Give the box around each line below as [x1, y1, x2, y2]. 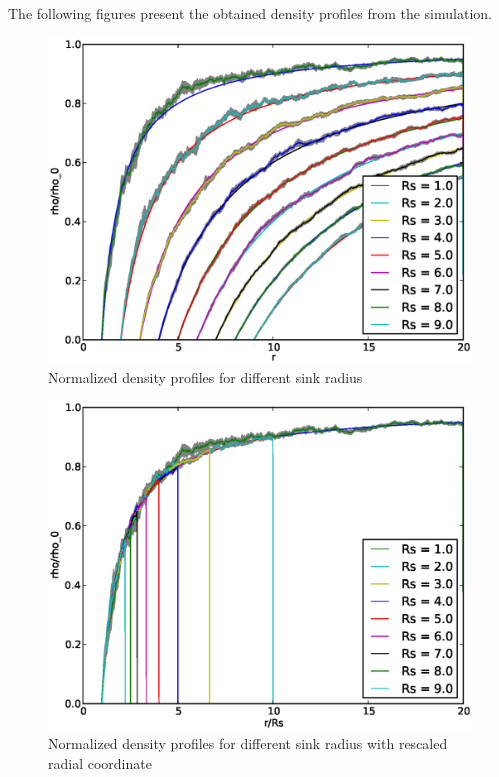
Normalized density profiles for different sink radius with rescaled [48, 733, 448, 754]
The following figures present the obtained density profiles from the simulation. [8, 3, 492, 23]
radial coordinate [48, 752, 152, 773]
